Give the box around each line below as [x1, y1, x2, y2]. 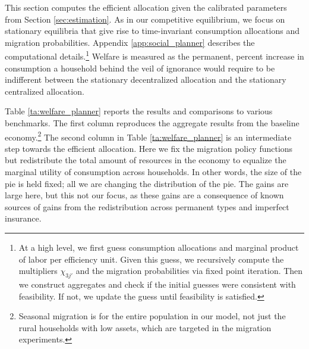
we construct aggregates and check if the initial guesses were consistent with [18, 278, 296, 290]
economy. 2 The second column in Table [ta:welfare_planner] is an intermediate [5, 129, 292, 143]
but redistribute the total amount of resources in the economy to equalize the [5, 154, 286, 166]
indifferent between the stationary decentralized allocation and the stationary [5, 73, 286, 86]
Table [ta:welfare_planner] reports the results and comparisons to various [5, 105, 273, 117]
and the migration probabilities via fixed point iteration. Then [75, 264, 303, 277]
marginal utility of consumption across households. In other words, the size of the [5, 166, 302, 178]
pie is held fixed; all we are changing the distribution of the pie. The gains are [5, 177, 289, 189]
